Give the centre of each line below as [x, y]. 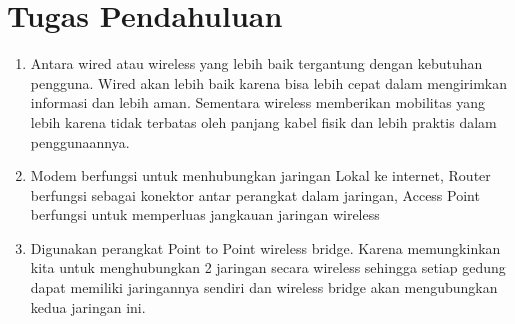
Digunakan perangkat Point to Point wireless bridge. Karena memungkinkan [265, 247]
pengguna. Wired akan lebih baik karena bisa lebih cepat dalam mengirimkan [269, 82]
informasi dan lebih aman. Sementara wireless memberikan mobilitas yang [258, 102]
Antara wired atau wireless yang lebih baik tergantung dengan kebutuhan [256, 63]
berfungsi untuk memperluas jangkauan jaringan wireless [205, 214]
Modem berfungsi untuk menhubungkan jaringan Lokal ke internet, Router [260, 175]
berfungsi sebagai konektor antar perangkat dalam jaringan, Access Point [255, 194]
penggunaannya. [80, 141]
